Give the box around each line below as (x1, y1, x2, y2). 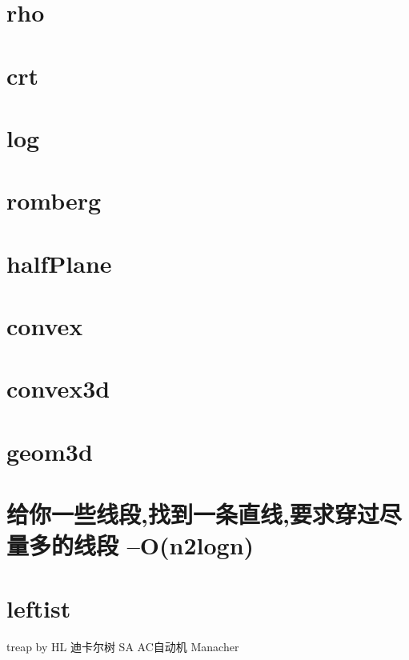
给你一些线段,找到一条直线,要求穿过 (6, 498, 379, 530)
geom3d (6, 434, 93, 467)
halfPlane (6, 246, 112, 279)
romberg (6, 184, 102, 217)
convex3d (6, 372, 110, 405)
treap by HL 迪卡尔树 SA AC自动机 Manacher (6, 638, 239, 654)
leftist (6, 591, 71, 624)
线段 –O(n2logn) (74, 529, 255, 562)
